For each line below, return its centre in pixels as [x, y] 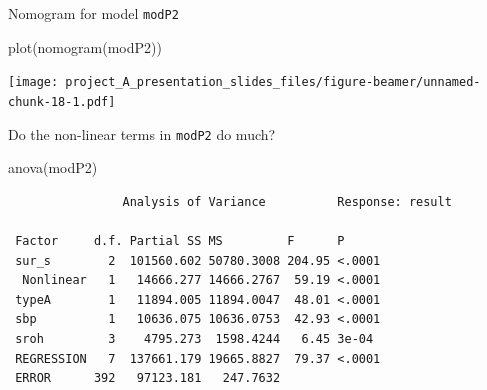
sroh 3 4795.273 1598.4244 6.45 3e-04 [194, 338]
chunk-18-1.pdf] [62, 101]
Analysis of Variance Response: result [287, 201]
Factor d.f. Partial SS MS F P [180, 241]
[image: [33, 82]
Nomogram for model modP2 [93, 13]
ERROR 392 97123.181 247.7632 [148, 378]
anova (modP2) [53, 167]
